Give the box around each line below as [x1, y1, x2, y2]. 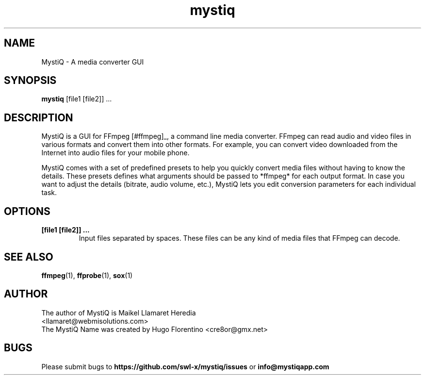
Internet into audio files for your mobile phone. [41, 148, 190, 157]
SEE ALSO [4, 250, 53, 263]
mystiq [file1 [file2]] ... [41, 95, 112, 103]
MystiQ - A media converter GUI [41, 57, 144, 66]
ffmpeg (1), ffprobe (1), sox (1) [41, 271, 133, 280]
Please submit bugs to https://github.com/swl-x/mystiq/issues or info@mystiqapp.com [41, 362, 329, 371]
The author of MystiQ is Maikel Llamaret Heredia [41, 308, 196, 317]
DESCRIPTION [4, 111, 73, 124]
